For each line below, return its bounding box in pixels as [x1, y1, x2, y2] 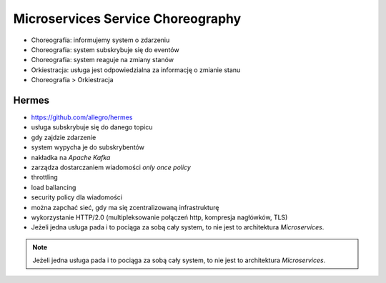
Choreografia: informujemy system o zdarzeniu [31, 36, 170, 44]
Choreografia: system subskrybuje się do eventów [31, 45, 179, 54]
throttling [31, 173, 59, 182]
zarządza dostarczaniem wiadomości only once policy [31, 163, 191, 172]
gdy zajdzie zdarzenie [31, 133, 96, 141]
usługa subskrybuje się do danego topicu [31, 123, 153, 131]
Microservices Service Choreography [13, 11, 242, 26]
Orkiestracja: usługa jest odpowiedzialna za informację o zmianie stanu [31, 65, 241, 74]
